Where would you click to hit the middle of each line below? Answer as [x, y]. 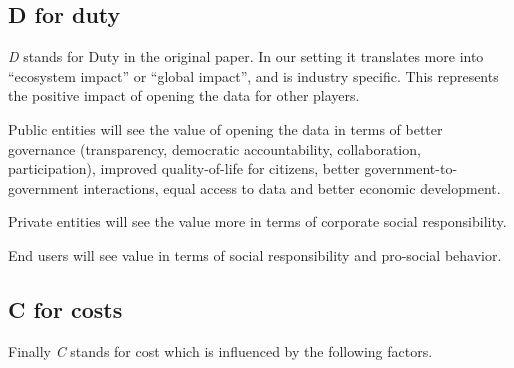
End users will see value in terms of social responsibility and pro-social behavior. [255, 254]
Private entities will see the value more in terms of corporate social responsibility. [257, 221]
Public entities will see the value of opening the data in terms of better [225, 128]
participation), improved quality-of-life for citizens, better [184, 168]
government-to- [411, 168]
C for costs [65, 308]
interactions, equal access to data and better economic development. [292, 187]
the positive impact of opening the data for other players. [184, 95]
